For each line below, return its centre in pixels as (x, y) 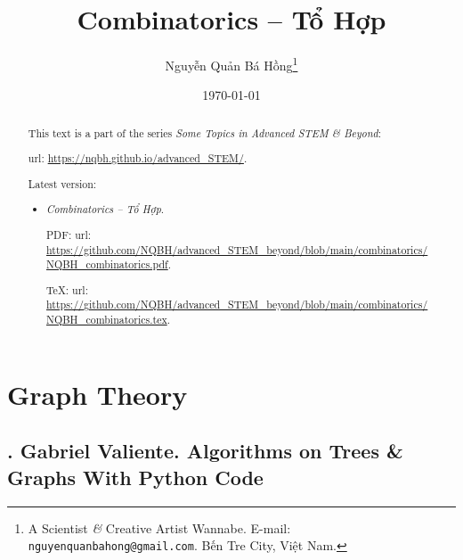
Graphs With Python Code (135, 477)
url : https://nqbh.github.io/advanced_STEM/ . (138, 158)
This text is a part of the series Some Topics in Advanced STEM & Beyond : (204, 132)
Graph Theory (97, 394)
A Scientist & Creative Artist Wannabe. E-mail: (159, 527)
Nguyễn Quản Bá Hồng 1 (231, 64)
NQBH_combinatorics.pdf (107, 264)
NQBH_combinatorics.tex (107, 320)
